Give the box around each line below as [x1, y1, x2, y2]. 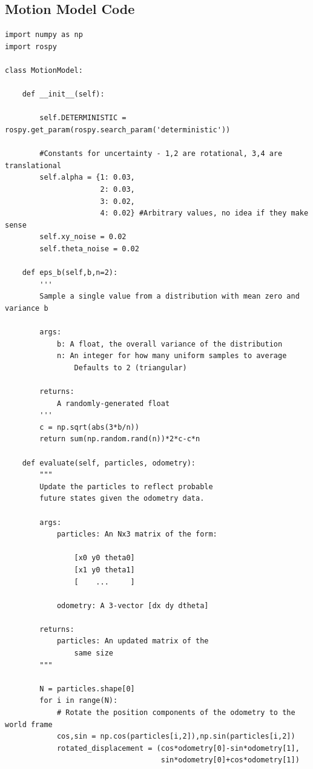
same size [74, 649, 113, 658]
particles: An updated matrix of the [56, 637, 209, 646]
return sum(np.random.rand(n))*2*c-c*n [39, 435, 200, 444]
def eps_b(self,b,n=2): [22, 268, 118, 277]
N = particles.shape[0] [39, 684, 135, 693]
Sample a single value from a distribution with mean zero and [39, 292, 300, 301]
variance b [5, 303, 48, 313]
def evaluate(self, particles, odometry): [22, 458, 196, 467]
